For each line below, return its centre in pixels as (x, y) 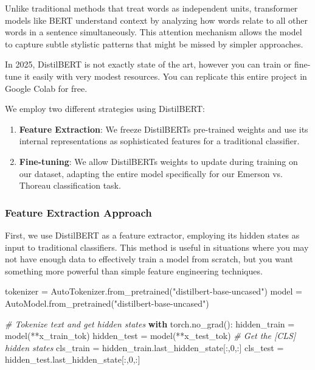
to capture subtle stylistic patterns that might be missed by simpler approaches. (154, 44)
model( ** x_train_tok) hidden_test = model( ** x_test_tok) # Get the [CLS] (151, 336)
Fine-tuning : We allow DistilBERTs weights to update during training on (158, 161)
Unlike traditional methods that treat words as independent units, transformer (151, 8)
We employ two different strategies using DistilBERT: (105, 109)
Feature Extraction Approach (78, 212)
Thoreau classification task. (70, 185)
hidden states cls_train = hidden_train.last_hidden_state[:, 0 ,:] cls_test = (144, 347)
